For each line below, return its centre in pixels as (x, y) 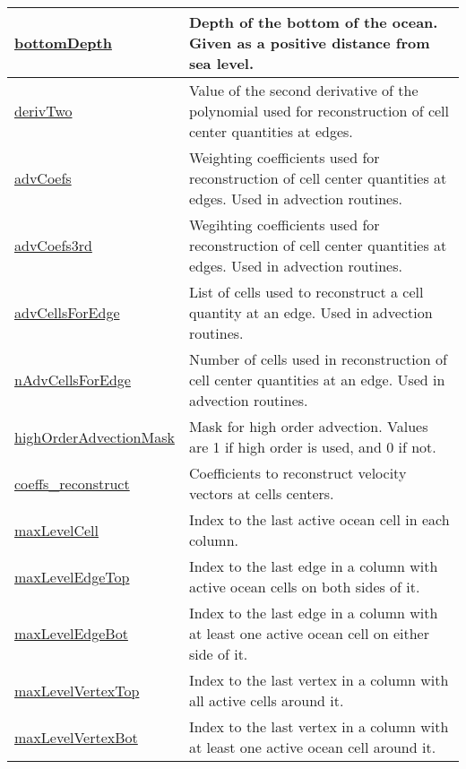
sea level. (221, 63)
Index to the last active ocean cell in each (319, 519)
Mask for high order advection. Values (308, 426)
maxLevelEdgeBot (71, 633)
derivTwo (43, 111)
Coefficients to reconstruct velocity (298, 473)
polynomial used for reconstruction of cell (319, 111)
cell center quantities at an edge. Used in (317, 380)
